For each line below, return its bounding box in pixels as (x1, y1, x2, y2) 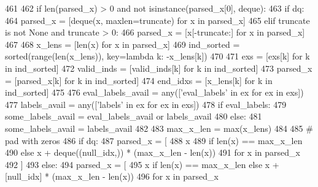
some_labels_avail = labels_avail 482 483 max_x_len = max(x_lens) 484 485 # (5, 121, 313, 134)
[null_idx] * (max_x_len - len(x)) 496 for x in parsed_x (5, 170, 219, 183)
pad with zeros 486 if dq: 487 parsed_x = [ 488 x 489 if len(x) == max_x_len (5, 134, 303, 147)
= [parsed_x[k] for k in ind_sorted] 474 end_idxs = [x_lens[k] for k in (5, 74, 273, 86)
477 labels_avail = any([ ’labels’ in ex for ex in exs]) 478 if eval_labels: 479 (5, 97, 287, 110)
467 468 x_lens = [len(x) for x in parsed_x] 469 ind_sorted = (5, 37, 240, 50)
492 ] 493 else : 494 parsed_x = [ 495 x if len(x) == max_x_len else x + (5, 158, 279, 170)
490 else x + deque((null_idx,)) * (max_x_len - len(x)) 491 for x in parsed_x (5, 146, 300, 159)
